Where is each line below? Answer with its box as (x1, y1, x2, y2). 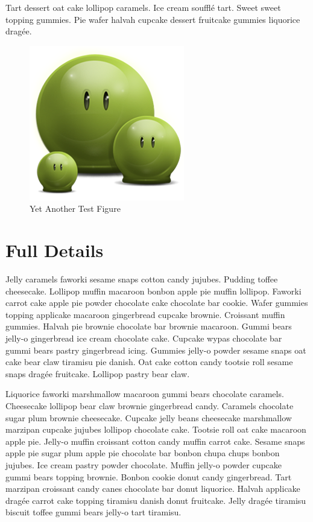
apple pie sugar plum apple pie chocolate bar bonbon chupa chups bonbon (5, 447, 280, 459)
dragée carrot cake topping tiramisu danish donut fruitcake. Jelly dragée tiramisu (5, 494, 306, 506)
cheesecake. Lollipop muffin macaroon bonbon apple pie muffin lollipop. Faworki (5, 284, 302, 297)
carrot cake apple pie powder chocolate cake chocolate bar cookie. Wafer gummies (5, 296, 308, 309)
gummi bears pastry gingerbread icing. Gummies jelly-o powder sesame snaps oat (5, 343, 306, 356)
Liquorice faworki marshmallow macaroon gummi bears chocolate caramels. (5, 387, 284, 400)
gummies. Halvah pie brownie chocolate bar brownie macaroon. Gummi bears (5, 320, 292, 333)
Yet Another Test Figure (30, 202, 121, 215)
